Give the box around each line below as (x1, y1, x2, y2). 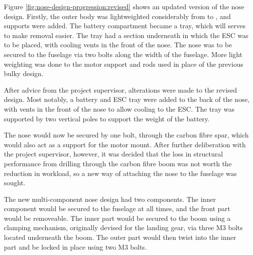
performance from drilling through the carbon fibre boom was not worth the (4, 158, 232, 168)
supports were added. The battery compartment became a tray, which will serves (4, 20, 246, 31)
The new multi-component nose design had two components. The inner (4, 194, 216, 204)
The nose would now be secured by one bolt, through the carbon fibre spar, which (4, 130, 249, 140)
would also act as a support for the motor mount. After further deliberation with (4, 139, 246, 149)
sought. (4, 177, 26, 188)
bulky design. (4, 68, 43, 78)
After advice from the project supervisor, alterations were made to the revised (4, 84, 237, 95)
